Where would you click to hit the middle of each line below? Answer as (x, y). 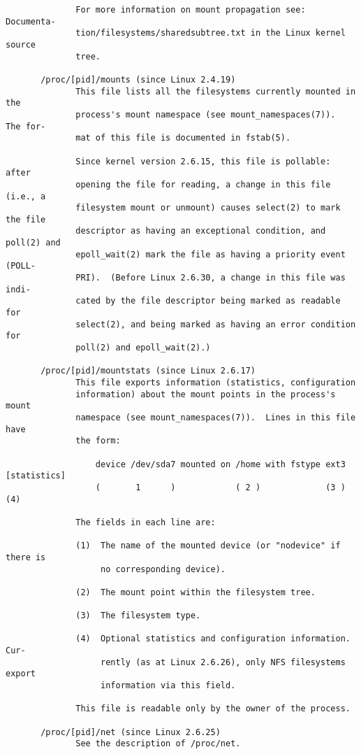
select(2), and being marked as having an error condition (216, 324)
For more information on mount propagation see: (191, 10)
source (21, 44)
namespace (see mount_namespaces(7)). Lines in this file (216, 417)
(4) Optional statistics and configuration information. (213, 639)
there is (26, 557)
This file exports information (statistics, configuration (216, 383)
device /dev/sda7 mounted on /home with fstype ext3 (220, 464)
